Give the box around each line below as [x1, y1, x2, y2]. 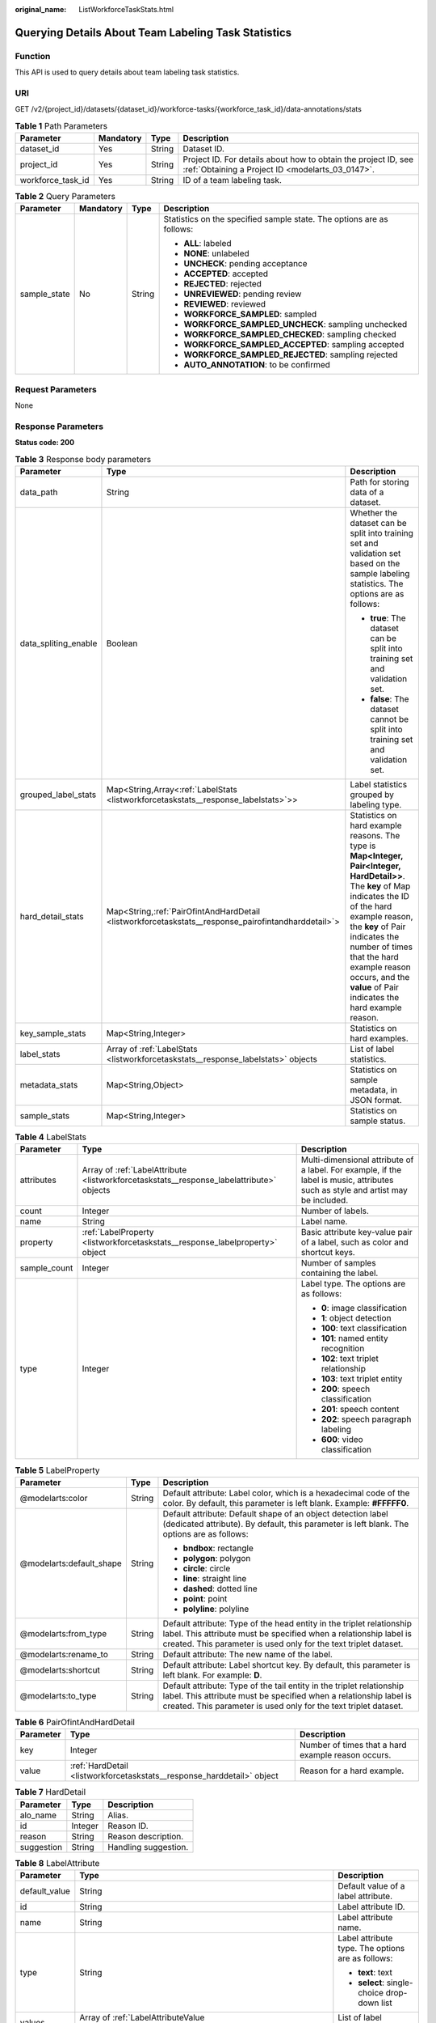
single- [386, 1977, 413, 1988]
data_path [19, 486, 58, 498]
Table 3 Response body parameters [15, 453, 152, 464]
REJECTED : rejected [183, 278, 262, 290]
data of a [350, 486, 384, 498]
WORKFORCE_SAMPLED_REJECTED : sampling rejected [183, 349, 399, 360]
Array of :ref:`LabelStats [106, 1044, 198, 1055]
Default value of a [337, 1880, 405, 1891]
